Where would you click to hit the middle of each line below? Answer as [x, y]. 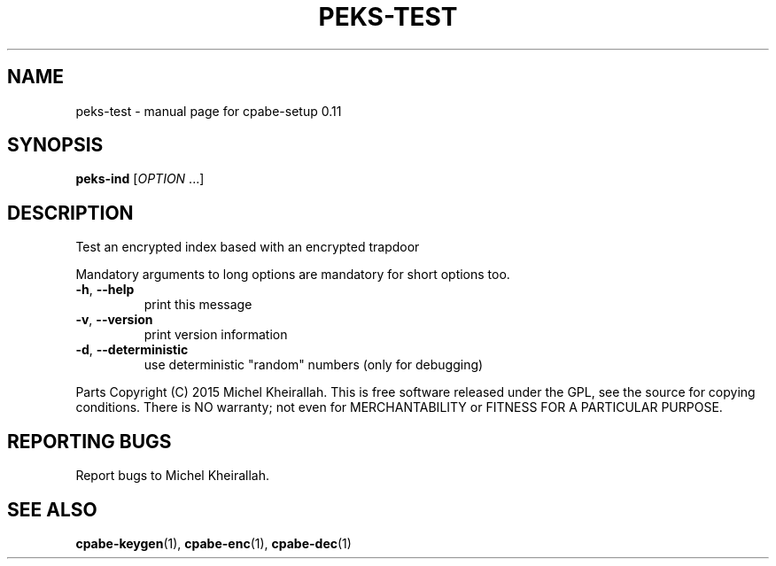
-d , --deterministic [132, 350]
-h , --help [105, 290]
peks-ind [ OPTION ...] [140, 179]
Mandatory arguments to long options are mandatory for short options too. [293, 275]
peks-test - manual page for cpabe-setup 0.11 [209, 111]
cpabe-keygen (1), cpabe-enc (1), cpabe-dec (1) [213, 543]
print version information [216, 335]
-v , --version [114, 320]
